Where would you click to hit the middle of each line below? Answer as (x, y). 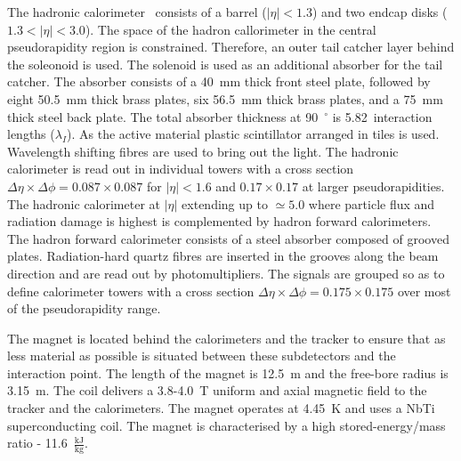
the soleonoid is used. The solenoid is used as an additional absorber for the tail (225, 64)
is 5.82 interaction (382, 116)
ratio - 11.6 (37, 443)
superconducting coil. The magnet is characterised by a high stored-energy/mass (226, 425)
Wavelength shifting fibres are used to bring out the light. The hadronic (203, 151)
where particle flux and (372, 203)
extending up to (225, 203)
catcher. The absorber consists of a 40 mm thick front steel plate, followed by (219, 81)
